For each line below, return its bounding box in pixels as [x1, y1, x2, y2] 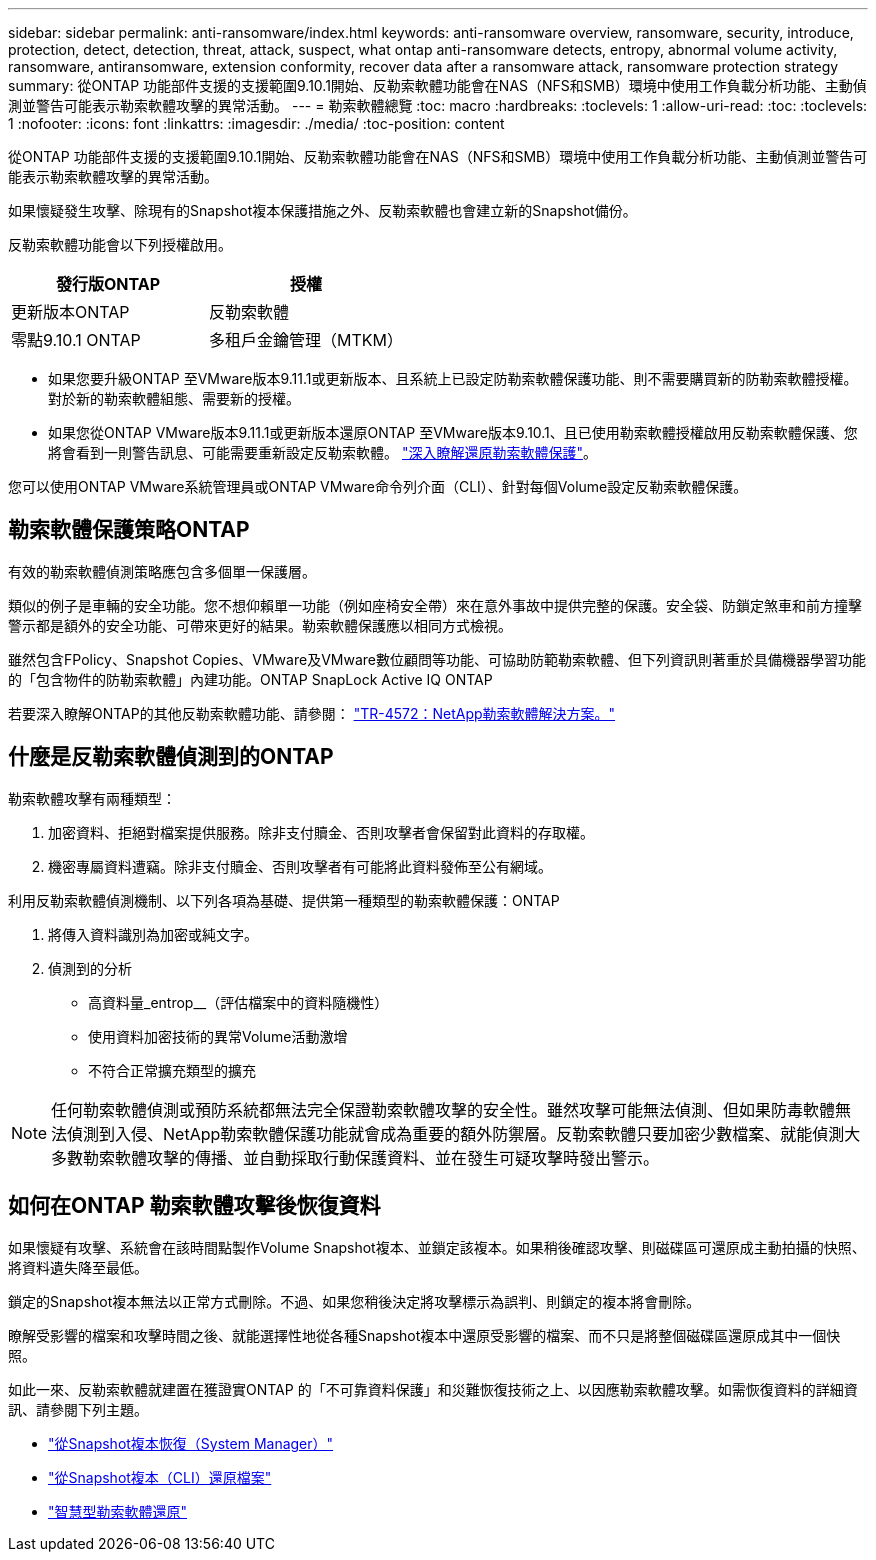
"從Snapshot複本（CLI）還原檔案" [48, 1468, 272, 1486]
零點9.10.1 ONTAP [11, 330, 141, 350]
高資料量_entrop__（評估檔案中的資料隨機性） [88, 993, 389, 1011]
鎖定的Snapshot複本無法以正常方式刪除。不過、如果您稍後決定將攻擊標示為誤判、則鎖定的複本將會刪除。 [8, 1292, 701, 1310]
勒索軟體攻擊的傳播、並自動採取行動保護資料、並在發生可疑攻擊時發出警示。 [83, 1147, 660, 1168]
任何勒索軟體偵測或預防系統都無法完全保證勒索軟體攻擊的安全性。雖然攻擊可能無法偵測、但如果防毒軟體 [51, 1099, 836, 1120]
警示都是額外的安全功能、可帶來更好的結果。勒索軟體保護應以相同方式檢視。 [8, 616, 512, 634]
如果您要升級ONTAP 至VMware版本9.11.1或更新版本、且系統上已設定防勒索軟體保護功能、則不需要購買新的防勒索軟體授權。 [48, 370, 858, 387]
